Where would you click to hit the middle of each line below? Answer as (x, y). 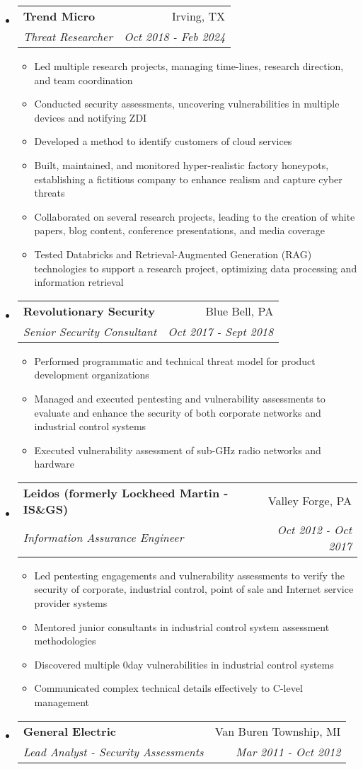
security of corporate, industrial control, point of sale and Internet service (194, 589)
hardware (54, 464)
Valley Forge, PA (310, 501)
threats (50, 193)
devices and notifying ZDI (91, 117)
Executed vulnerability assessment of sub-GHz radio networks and (178, 450)
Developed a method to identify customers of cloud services (163, 141)
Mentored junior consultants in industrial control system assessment (182, 626)
